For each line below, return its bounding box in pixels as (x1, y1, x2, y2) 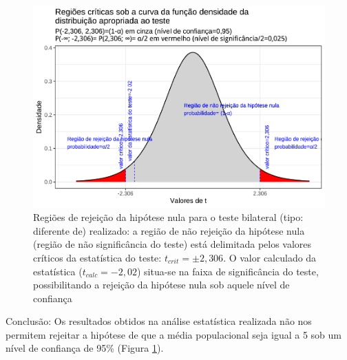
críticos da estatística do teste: (33, 250, 162, 264)
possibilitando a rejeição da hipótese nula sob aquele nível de (33, 277, 290, 292)
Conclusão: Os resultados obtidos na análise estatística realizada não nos (6, 314, 312, 328)
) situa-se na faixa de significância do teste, (136, 264, 319, 278)
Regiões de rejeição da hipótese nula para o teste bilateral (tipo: (33, 210, 304, 224)
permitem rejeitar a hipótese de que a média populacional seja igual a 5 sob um (6, 327, 341, 341)
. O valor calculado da (223, 250, 317, 264)
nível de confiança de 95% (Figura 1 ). (6, 341, 164, 355)
